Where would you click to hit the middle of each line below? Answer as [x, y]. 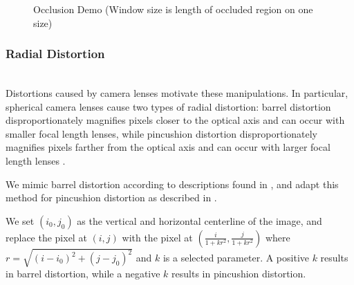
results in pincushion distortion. [239, 274]
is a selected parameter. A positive [236, 258]
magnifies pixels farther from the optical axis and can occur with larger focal [168, 147]
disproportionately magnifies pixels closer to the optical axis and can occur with [175, 120]
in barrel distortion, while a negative [83, 274]
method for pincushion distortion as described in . [111, 197]
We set [20, 220]
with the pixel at [157, 237]
